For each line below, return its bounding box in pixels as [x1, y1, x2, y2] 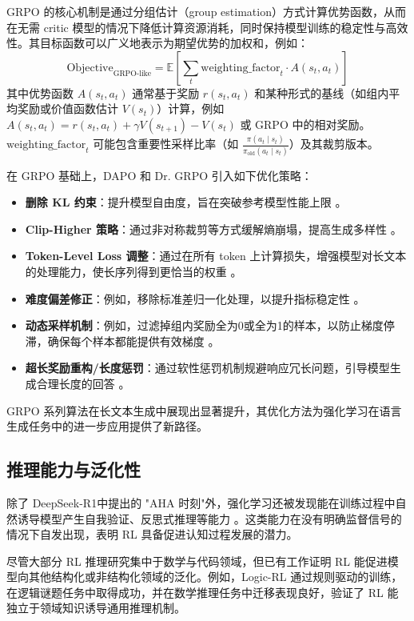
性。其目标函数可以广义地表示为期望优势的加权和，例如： [6, 34, 309, 51]
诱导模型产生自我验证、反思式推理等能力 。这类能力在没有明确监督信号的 [17, 510, 402, 527]
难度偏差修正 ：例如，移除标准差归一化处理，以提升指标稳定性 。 [25, 290, 365, 306]
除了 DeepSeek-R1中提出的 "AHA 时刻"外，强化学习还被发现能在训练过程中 [6, 494, 396, 511]
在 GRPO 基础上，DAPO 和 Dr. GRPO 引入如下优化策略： [6, 166, 312, 183]
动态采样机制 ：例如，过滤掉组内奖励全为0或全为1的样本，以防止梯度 [25, 317, 384, 334]
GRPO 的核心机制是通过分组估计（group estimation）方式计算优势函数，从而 [6, 3, 406, 19]
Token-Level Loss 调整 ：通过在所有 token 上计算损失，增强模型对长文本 [25, 247, 407, 264]
